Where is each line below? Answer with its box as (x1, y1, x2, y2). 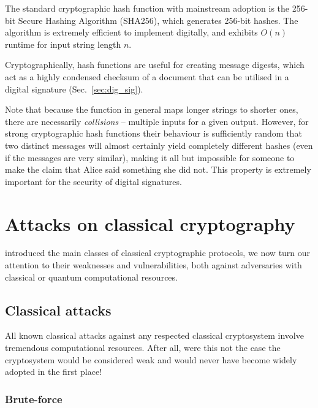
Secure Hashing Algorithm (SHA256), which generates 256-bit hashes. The (18, 13, 298, 26)
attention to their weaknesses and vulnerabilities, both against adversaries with (5, 259, 302, 271)
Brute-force (5, 391, 62, 406)
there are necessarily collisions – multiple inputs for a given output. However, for (5, 115, 309, 127)
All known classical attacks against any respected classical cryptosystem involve (5, 329, 304, 342)
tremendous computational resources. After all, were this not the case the (5, 341, 281, 354)
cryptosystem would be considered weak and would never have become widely (5, 353, 297, 366)
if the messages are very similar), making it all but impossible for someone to (5, 151, 295, 164)
